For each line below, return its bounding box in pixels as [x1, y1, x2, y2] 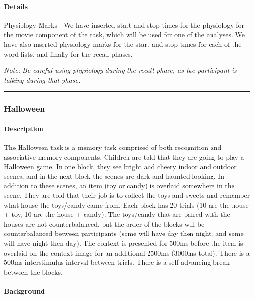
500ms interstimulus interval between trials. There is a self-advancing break [4, 257, 230, 267]
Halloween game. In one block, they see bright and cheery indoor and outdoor [4, 161, 237, 171]
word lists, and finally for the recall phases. [4, 48, 133, 59]
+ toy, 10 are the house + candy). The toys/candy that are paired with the [4, 209, 230, 219]
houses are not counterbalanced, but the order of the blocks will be [4, 218, 205, 229]
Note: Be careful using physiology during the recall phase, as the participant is [4, 65, 237, 75]
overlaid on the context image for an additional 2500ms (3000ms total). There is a [4, 247, 250, 257]
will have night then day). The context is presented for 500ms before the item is [4, 237, 243, 248]
